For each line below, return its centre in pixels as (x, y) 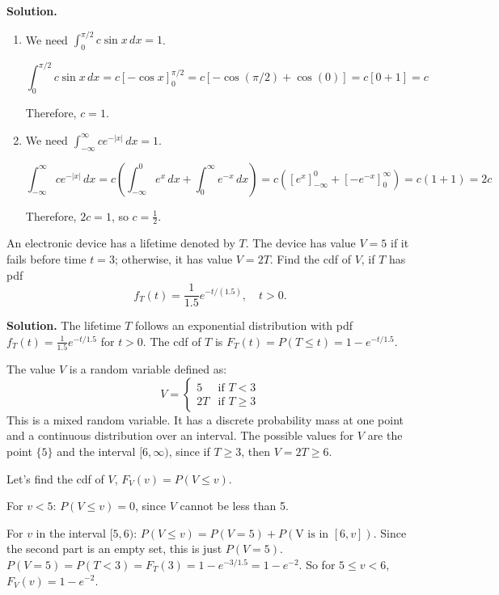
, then (256, 451)
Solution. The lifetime (64, 325)
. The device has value (300, 243)
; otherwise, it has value (173, 259)
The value (31, 369)
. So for (317, 564)
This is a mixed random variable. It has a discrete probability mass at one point (205, 419)
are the (385, 435)
